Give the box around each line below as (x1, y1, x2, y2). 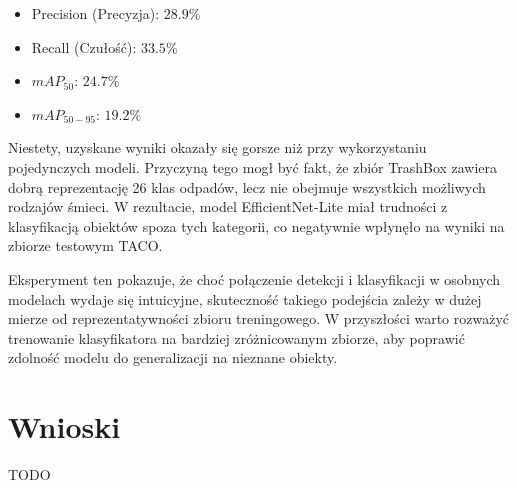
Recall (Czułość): (31, 36, 137, 57)
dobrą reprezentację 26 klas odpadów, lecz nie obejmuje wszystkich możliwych (8, 176, 486, 197)
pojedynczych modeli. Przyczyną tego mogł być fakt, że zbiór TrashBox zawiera (8, 156, 498, 177)
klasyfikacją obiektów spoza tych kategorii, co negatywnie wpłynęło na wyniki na (8, 215, 505, 236)
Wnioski (8, 406, 121, 447)
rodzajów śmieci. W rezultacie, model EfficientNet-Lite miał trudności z (8, 196, 448, 217)
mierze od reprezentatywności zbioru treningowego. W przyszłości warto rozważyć (8, 308, 510, 329)
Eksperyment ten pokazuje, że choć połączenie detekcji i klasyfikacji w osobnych (8, 268, 501, 289)
